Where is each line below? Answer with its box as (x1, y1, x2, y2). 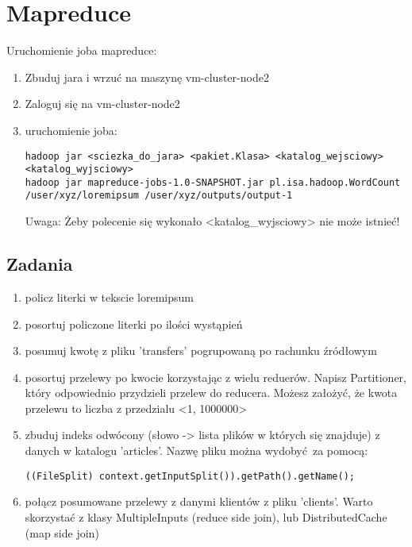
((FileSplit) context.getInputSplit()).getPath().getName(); (25, 470, 356, 482)
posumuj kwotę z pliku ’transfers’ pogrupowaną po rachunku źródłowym (25, 342, 377, 359)
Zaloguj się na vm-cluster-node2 (25, 95, 180, 112)
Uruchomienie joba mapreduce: (6, 42, 157, 59)
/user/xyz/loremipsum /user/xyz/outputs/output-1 (25, 190, 293, 202)
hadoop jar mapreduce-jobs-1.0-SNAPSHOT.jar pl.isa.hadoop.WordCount (25, 176, 401, 188)
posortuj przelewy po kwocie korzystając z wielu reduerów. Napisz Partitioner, (25, 368, 406, 385)
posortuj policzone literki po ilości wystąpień (25, 315, 243, 332)
